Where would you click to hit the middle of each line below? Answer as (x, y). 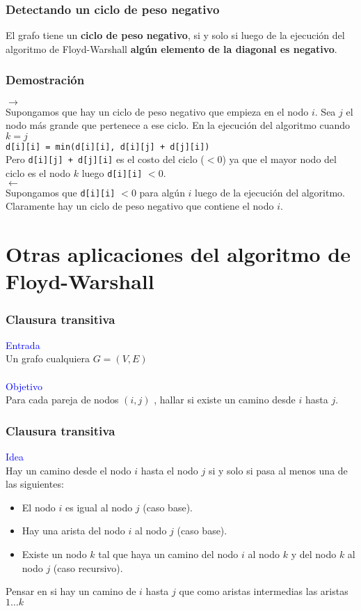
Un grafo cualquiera (48, 358)
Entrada (23, 345)
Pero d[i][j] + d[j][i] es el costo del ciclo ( (105, 159)
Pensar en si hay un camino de (71, 591)
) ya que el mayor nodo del (279, 159)
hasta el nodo (169, 470)
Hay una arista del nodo (73, 531)
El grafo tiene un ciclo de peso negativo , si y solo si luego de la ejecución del (175, 35)
